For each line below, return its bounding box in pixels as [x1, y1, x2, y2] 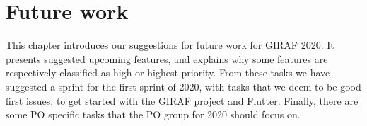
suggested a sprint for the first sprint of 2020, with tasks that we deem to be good [6, 79, 361, 93]
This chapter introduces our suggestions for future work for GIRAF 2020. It [6, 38, 334, 52]
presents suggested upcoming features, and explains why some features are [6, 51, 328, 66]
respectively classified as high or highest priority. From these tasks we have [6, 65, 330, 80]
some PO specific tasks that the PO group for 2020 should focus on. [6, 107, 301, 122]
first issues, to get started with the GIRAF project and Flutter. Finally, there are [6, 93, 359, 108]
